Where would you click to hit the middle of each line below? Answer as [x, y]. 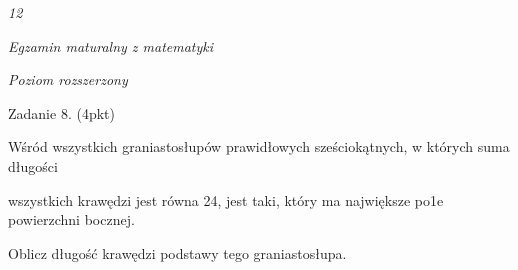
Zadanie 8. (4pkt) [61, 112]
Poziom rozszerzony [68, 79]
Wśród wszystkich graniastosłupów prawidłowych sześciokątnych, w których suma [259, 146]
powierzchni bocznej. [71, 219]
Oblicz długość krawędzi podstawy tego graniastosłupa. [177, 252]
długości [33, 165]
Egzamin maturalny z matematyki [111, 45]
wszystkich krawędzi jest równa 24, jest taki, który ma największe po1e [226, 199]
